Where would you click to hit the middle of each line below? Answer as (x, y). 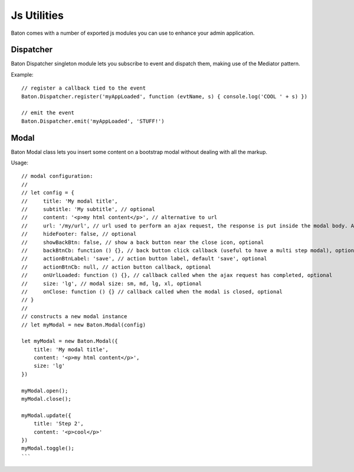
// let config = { (48, 193)
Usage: (20, 163)
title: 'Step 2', (58, 424)
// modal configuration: (57, 176)
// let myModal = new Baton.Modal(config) (84, 325)
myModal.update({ (46, 415)
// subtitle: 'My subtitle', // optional (88, 209)
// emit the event (48, 113)
